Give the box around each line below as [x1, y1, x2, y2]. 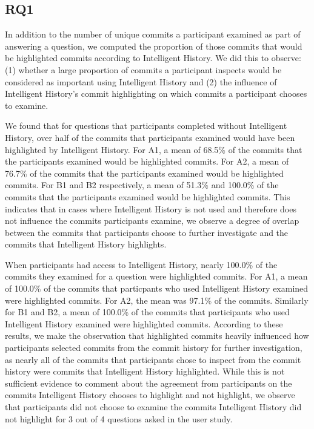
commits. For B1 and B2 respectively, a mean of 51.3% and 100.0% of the [5, 178, 279, 191]
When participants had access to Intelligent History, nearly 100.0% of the [5, 258, 278, 270]
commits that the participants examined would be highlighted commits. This [5, 190, 290, 203]
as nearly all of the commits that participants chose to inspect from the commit [5, 353, 301, 365]
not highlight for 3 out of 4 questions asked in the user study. [5, 412, 233, 425]
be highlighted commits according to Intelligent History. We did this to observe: [5, 51, 301, 64]
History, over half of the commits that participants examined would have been [5, 131, 295, 143]
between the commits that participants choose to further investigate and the [5, 226, 289, 238]
